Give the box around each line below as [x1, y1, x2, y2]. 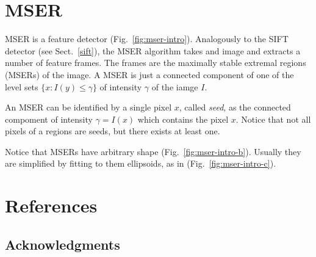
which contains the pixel [137, 112, 229, 125]
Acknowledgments [5, 234, 120, 253]
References [5, 193, 98, 218]
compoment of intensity [5, 112, 93, 125]
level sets [5, 80, 38, 93]
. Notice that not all [235, 112, 311, 125]
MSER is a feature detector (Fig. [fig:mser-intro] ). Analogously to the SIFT [5, 32, 289, 45]
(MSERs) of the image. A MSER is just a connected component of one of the [5, 68, 294, 81]
